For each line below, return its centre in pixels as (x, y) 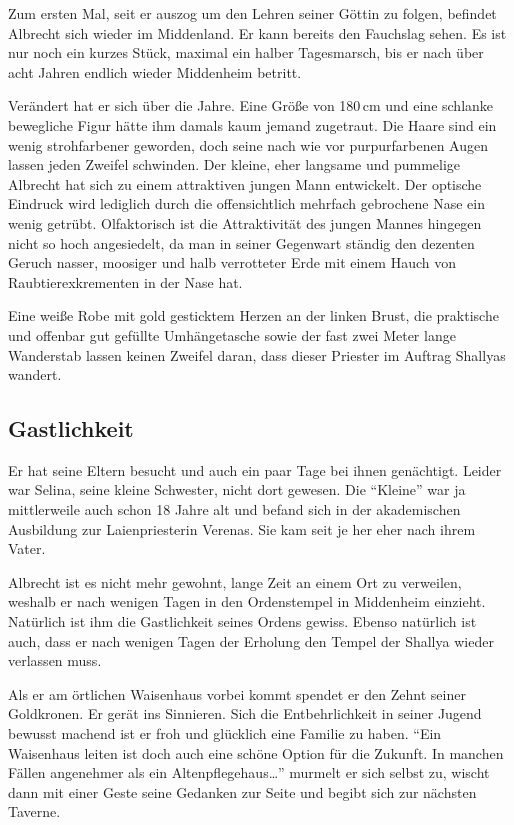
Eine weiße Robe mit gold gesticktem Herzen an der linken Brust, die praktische (253, 315)
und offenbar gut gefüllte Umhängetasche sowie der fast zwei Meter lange (232, 334)
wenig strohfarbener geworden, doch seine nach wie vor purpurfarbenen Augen (248, 144)
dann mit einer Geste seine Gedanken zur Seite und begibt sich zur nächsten (242, 791)
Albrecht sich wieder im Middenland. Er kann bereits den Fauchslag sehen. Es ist (257, 32)
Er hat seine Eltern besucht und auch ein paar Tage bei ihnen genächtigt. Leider (255, 469)
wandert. (35, 374)
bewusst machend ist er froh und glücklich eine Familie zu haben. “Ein (225, 733)
